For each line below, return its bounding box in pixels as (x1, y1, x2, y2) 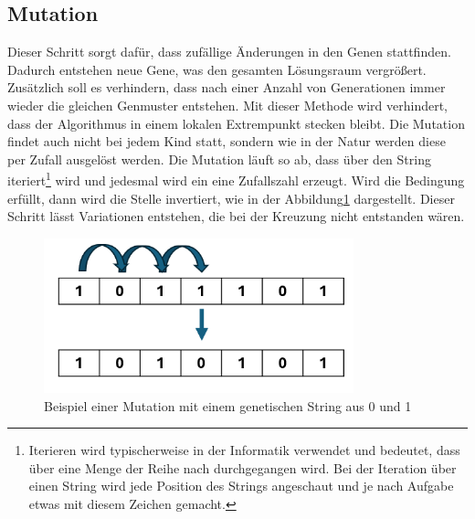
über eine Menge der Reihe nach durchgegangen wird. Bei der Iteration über (28, 458, 457, 477)
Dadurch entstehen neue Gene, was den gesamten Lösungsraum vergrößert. (7, 59, 427, 79)
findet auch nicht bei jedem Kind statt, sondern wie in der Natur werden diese (7, 132, 446, 151)
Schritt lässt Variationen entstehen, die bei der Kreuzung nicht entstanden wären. (7, 207, 465, 226)
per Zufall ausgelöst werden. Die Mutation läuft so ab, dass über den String (7, 149, 431, 168)
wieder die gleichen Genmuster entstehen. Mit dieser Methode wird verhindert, (7, 95, 449, 114)
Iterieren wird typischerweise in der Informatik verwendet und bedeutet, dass (28, 440, 460, 460)
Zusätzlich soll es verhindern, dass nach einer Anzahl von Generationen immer (7, 78, 446, 97)
